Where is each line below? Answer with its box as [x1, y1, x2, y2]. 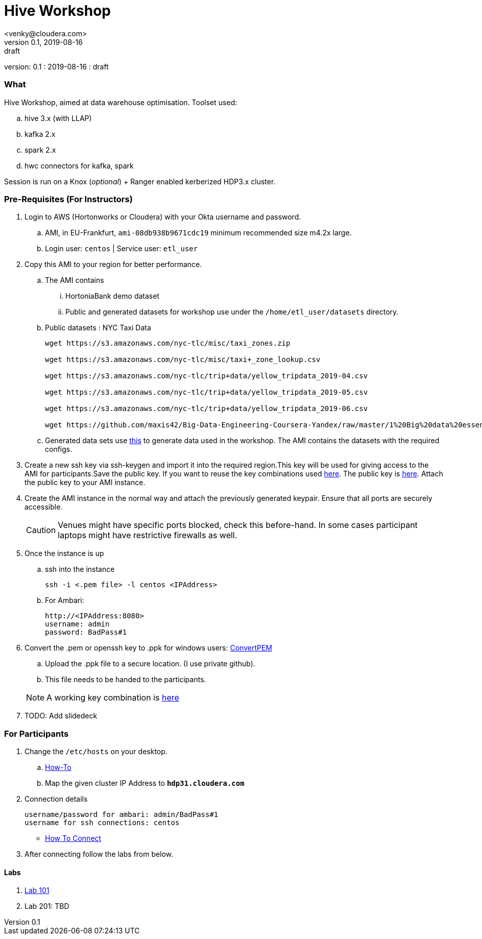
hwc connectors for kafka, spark [25, 161, 134, 170]
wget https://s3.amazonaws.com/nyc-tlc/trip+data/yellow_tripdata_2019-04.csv [45, 372, 368, 380]
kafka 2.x [25, 129, 56, 138]
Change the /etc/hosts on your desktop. [25, 747, 167, 756]
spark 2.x [25, 145, 56, 154]
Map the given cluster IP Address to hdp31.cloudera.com [45, 779, 245, 787]
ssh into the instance [45, 565, 115, 574]
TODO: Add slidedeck [25, 711, 98, 720]
